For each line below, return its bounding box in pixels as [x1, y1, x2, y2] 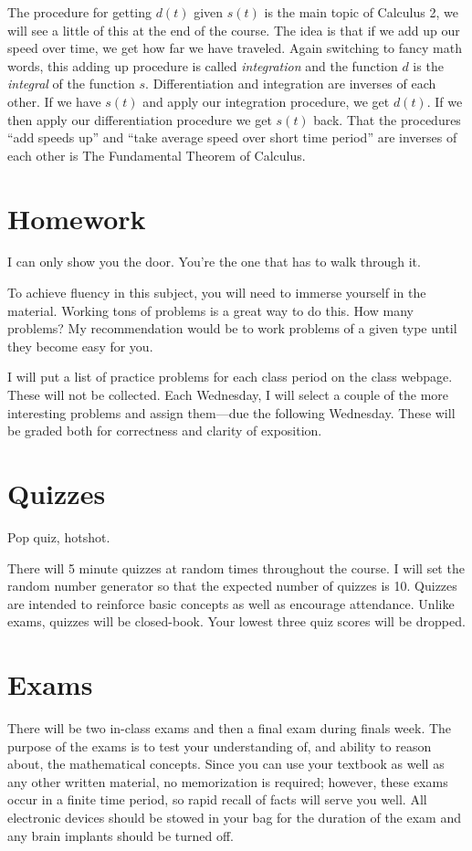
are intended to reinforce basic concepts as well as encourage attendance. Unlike [7, 594, 455, 613]
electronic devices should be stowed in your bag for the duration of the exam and [7, 808, 461, 826]
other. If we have [7, 91, 101, 110]
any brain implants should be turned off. [7, 825, 234, 845]
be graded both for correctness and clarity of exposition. [7, 421, 322, 440]
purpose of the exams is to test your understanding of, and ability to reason [7, 736, 432, 755]
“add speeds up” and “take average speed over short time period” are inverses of [7, 128, 457, 147]
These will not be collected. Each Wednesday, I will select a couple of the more [7, 385, 449, 404]
